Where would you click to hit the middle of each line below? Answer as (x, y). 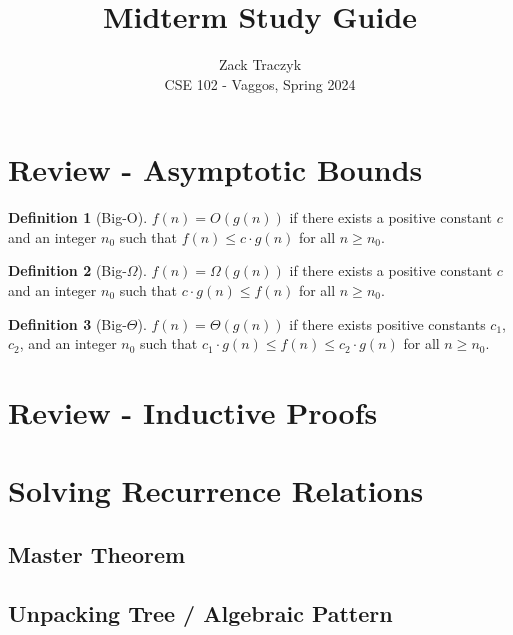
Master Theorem (97, 553)
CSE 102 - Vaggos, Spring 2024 (260, 83)
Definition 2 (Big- (67, 270)
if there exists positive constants (387, 323)
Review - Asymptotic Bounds (215, 169)
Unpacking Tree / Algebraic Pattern (200, 612)
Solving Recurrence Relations (216, 490)
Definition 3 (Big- (67, 323)
